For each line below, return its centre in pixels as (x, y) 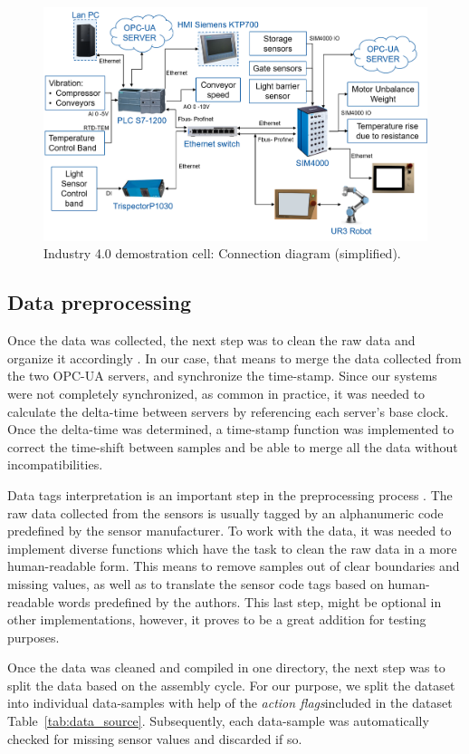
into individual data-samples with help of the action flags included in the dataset (230, 703)
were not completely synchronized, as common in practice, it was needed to (216, 393)
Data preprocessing (100, 302)
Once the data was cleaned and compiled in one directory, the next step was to (226, 667)
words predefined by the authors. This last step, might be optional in (250, 601)
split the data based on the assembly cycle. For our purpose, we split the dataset (231, 685)
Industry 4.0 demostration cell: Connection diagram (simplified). (222, 253)
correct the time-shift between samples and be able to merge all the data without (233, 446)
